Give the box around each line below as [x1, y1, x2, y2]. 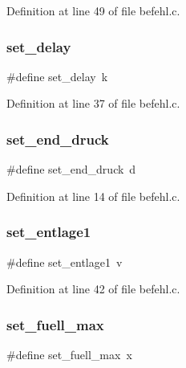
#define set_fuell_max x [6, 346, 132, 363]
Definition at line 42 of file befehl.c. [6, 280, 180, 297]
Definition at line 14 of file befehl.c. [6, 187, 180, 204]
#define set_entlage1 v [6, 253, 123, 270]
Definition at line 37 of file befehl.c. [6, 95, 180, 112]
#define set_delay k [6, 67, 108, 84]
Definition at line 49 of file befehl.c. [6, 2, 180, 18]
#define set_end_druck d [6, 161, 136, 178]
